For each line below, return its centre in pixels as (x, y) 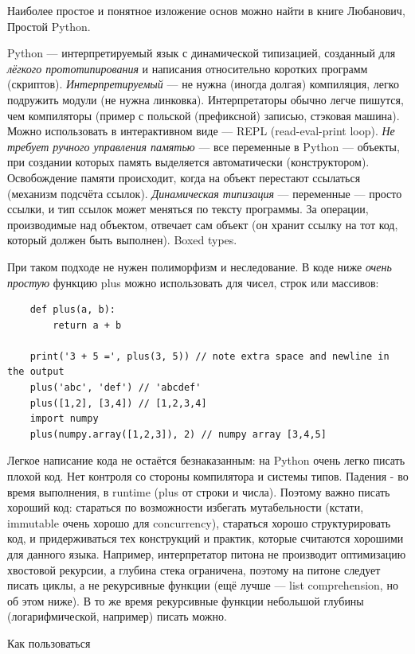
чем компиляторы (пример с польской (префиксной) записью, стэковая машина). (204, 115)
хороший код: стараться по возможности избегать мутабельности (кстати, (186, 507)
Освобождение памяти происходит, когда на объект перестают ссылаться (184, 177)
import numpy (64, 419)
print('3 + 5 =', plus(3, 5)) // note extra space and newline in (209, 356)
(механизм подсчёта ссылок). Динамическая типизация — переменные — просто (205, 193)
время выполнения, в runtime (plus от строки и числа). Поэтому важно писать (199, 491)
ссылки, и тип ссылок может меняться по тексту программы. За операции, (188, 209)
